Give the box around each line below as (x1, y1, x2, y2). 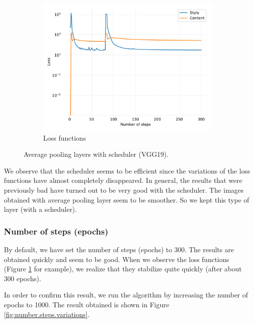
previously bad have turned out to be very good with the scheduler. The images (4, 184, 244, 195)
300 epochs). (4, 273, 41, 283)
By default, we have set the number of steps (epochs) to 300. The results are (4, 244, 234, 254)
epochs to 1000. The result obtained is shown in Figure (4, 299, 169, 309)
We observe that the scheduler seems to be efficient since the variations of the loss (4, 165, 250, 176)
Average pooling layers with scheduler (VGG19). (24, 149, 169, 159)
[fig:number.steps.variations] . (4, 309, 90, 319)
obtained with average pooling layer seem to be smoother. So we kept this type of (4, 194, 250, 205)
